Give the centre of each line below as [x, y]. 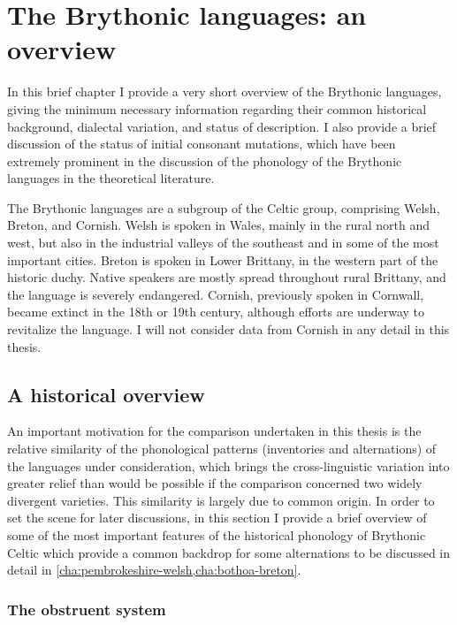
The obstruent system [87, 609]
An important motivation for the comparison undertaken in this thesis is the [214, 431]
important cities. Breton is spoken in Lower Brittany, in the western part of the [223, 259]
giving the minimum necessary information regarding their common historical [217, 108]
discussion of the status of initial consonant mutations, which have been [202, 144]
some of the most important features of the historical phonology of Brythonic [217, 534]
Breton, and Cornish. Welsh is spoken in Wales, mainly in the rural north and [219, 225]
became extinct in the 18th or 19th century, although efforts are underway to [216, 312]
